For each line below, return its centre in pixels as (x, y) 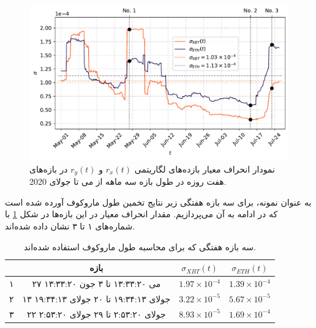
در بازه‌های (49, 169)
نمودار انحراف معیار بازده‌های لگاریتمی (205, 169)
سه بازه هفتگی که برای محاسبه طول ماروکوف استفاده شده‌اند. (140, 246)
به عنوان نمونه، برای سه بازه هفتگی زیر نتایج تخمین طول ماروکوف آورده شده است (158, 202)
